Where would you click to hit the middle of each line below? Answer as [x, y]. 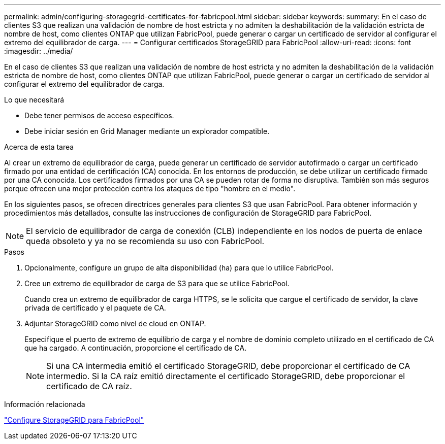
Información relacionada [45, 404]
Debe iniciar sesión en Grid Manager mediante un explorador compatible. [147, 131]
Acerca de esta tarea [39, 147]
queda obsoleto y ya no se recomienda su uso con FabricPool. [145, 241]
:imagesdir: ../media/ [39, 51]
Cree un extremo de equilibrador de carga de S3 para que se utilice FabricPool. [157, 283]
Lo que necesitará [34, 100]
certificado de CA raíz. [89, 386]
